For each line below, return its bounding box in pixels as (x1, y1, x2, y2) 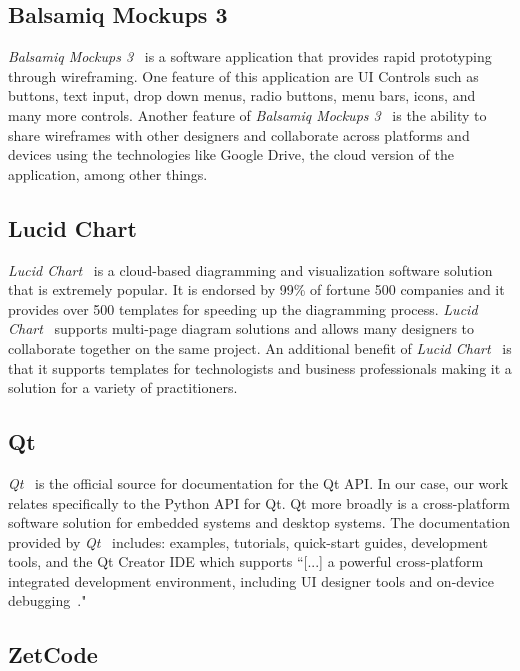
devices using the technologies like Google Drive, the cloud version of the (8, 144, 454, 165)
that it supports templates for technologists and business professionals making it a (8, 357, 512, 378)
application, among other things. (8, 163, 208, 184)
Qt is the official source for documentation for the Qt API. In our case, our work (8, 472, 509, 493)
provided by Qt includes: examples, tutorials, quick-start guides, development (8, 531, 488, 552)
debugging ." (8, 590, 87, 611)
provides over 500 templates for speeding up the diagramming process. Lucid (8, 298, 478, 319)
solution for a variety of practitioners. (8, 377, 238, 398)
